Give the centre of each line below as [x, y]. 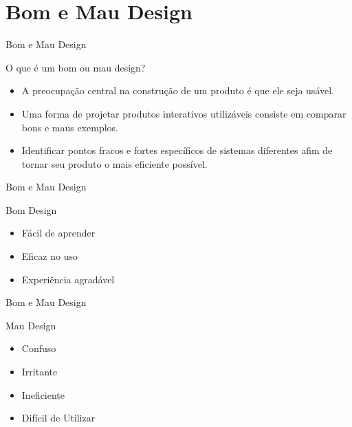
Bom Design [31, 209]
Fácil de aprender [58, 233]
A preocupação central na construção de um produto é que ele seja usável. [178, 90]
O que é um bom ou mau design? [76, 67]
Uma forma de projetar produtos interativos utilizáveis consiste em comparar [184, 113]
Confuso [39, 348]
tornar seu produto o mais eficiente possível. [114, 163]
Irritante [40, 372]
